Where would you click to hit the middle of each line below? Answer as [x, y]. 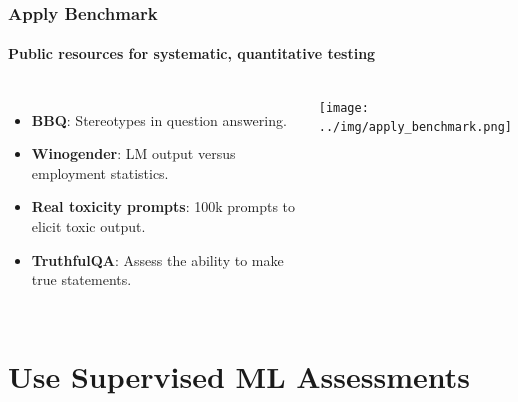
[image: [343, 107]
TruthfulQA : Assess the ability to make [157, 259]
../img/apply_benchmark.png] [415, 127]
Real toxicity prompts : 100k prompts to [163, 206]
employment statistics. [100, 172]
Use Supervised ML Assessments [239, 375]
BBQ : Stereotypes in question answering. [159, 119]
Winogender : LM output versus [133, 153]
